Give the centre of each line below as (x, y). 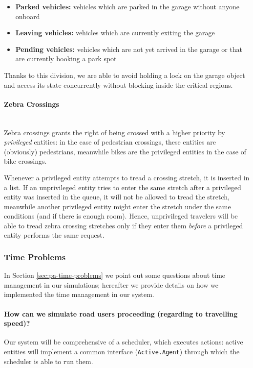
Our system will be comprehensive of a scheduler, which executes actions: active (124, 342)
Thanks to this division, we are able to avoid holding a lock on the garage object (125, 75)
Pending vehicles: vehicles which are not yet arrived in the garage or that (129, 49)
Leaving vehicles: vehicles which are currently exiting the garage (115, 33)
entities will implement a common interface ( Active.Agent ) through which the (122, 352)
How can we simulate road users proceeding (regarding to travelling (121, 313)
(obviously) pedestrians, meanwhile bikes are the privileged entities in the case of (125, 151)
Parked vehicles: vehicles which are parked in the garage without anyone (127, 6)
